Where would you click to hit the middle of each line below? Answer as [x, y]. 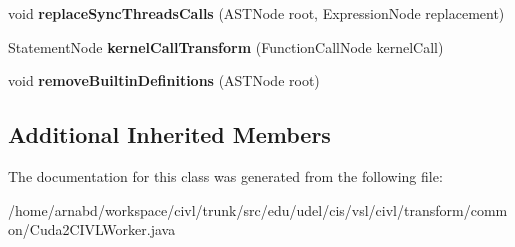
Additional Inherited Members [169, 134]
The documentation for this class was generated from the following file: [225, 175]
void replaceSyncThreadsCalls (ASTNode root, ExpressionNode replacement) [256, 13]
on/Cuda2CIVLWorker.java [92, 229]
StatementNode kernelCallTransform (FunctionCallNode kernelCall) [226, 46]
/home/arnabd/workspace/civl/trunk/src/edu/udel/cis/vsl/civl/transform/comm [258, 209]
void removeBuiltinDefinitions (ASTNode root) [164, 80]
